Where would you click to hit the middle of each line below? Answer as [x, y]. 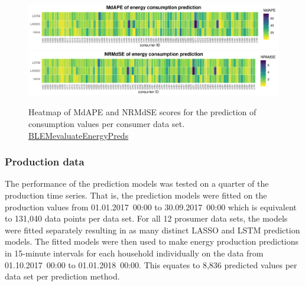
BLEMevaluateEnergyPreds [79, 135]
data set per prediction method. [62, 276]
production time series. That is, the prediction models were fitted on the [136, 195]
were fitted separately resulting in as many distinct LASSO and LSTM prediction [152, 230]
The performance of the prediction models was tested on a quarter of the [137, 183]
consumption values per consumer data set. [107, 123]
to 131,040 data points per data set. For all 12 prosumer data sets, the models [146, 218]
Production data [45, 162]
